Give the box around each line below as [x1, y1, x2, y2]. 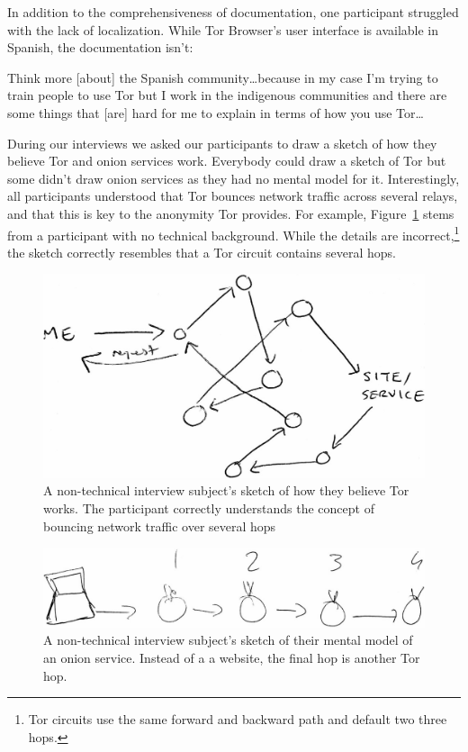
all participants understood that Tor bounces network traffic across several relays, [7, 186, 458, 205]
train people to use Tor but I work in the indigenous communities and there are [7, 86, 447, 104]
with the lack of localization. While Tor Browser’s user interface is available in [7, 20, 439, 39]
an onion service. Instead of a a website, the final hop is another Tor [43, 648, 420, 667]
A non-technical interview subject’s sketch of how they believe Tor [43, 481, 409, 500]
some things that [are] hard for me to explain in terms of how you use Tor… [7, 103, 424, 122]
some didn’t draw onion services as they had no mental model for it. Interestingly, [7, 168, 460, 187]
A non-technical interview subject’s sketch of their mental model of [43, 630, 413, 649]
